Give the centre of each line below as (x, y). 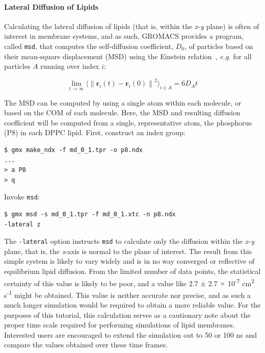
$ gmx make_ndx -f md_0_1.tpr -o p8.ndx (74, 150)
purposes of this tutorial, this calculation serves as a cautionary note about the (127, 314)
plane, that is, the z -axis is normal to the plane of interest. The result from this (128, 251)
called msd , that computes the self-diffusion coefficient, (89, 46)
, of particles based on (219, 46)
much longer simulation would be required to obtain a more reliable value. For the (132, 305)
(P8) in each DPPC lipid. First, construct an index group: (95, 132)
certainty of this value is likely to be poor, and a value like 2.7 (101, 283)
